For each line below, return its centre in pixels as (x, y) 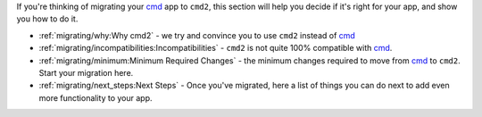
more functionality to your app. (96, 97)
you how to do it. (47, 19)
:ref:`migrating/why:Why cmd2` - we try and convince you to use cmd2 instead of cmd (197, 35)
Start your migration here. (86, 72)
